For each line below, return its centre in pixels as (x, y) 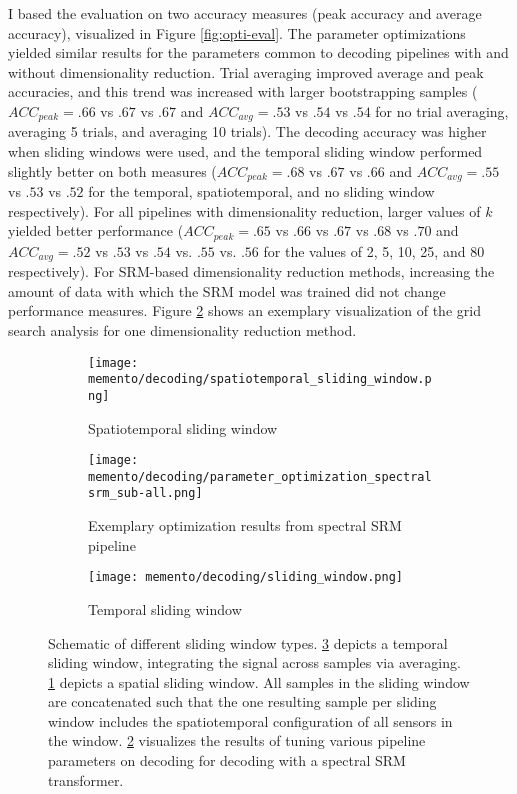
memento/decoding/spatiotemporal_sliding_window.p (260, 379)
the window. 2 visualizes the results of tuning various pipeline (237, 740)
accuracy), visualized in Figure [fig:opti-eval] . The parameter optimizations (237, 32)
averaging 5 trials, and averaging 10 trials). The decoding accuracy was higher (247, 131)
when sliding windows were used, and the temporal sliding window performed (245, 151)
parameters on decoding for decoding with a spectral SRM (227, 760)
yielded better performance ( (96, 230)
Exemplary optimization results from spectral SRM (245, 525)
